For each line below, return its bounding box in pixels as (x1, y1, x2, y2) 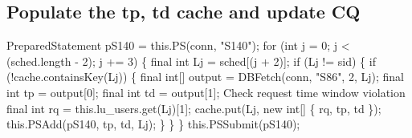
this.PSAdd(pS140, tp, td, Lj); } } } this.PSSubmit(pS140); (6, 116, 300, 132)
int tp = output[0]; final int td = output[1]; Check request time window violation (6, 83, 406, 100)
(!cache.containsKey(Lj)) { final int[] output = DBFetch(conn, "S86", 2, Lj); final (6, 68, 404, 85)
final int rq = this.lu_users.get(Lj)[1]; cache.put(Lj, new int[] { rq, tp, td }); (6, 99, 381, 116)
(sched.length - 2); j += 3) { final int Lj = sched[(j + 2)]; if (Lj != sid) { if (6, 52, 376, 69)
